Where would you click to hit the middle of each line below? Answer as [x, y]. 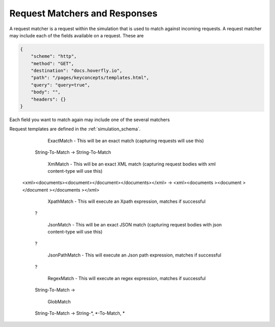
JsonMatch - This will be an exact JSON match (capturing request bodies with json [135, 224]
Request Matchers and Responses [84, 13]
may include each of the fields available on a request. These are [77, 35]
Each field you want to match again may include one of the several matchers [90, 120]
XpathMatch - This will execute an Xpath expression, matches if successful [127, 201]
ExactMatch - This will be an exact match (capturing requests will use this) [126, 141]
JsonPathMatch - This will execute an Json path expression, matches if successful [134, 255]
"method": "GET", [52, 63]
